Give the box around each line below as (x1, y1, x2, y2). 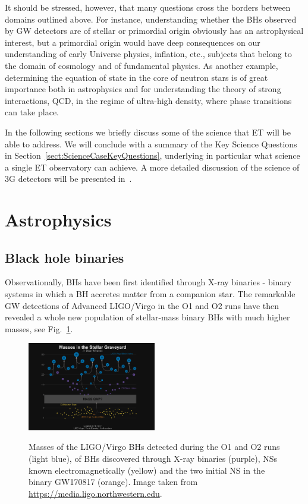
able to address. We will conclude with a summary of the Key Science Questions (5, 137, 297, 150)
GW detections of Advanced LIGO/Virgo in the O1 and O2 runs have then (5, 299, 279, 311)
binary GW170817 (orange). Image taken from (29, 475, 198, 488)
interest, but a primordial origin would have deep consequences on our (5, 36, 260, 48)
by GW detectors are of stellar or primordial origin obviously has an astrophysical (5, 24, 304, 37)
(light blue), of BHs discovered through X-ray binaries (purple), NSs (29, 452, 278, 464)
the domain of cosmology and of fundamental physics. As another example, (5, 59, 278, 71)
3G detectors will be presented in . (5, 172, 132, 185)
